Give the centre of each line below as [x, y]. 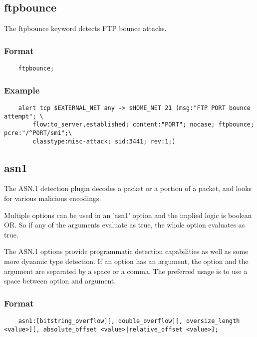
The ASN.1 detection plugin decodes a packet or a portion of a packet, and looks [128, 188]
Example [22, 90]
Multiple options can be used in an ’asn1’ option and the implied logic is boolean [128, 215]
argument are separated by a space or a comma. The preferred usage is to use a [126, 271]
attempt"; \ [24, 116]
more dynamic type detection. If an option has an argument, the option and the [126, 261]
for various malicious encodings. [53, 198]
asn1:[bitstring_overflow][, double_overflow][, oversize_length [129, 321]
